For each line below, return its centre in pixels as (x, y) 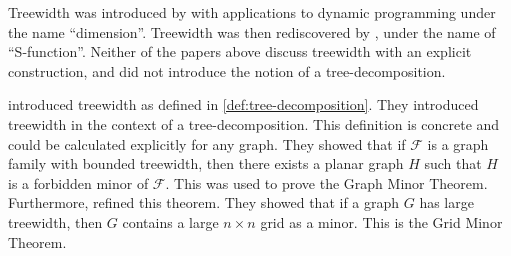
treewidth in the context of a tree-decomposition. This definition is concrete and (254, 123)
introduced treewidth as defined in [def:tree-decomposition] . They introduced (243, 104)
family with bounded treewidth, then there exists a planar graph (206, 163)
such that (453, 163)
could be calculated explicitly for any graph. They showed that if (207, 143)
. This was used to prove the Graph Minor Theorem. (326, 182)
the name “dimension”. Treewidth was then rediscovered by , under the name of (252, 31)
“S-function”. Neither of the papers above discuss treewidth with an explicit (240, 51)
